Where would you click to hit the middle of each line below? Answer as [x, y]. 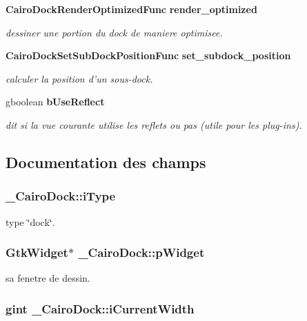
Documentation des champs [106, 162]
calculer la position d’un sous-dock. [79, 78]
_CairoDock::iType [61, 196]
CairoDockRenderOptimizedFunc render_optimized [131, 9]
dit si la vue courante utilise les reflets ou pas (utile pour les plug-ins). [154, 124]
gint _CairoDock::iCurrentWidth [100, 308]
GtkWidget [37, 252]
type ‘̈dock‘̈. [30, 221]
